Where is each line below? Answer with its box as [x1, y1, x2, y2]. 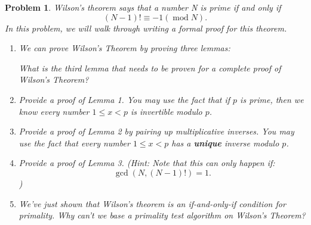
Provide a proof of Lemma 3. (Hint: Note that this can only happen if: [19, 157, 275, 169]
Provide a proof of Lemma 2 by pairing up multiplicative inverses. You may [19, 125, 294, 137]
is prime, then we [240, 93, 304, 105]
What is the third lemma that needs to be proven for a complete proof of [19, 61, 281, 74]
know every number [19, 105, 90, 117]
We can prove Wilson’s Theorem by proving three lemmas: [19, 42, 230, 54]
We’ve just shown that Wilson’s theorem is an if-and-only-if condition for [19, 197, 286, 210]
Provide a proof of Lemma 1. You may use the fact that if [19, 93, 230, 105]
